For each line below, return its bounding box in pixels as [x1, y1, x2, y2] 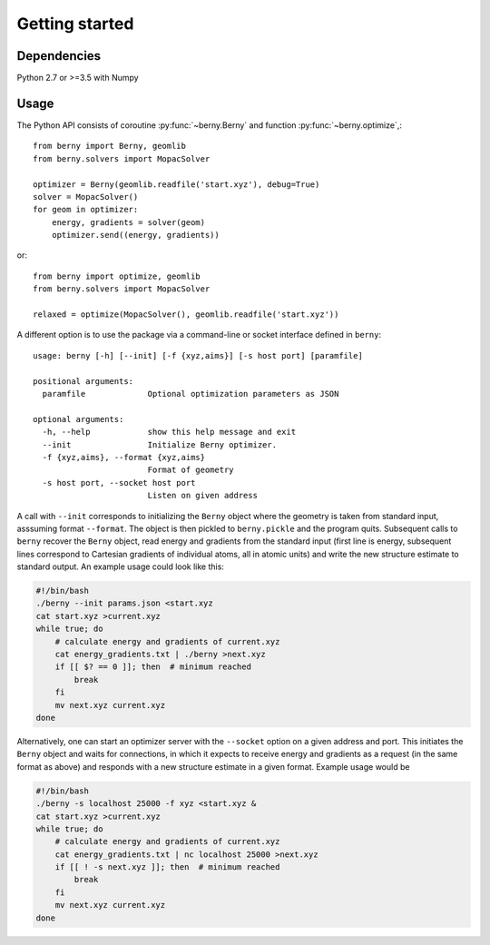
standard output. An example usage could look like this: [16, 561, 224, 572]
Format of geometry [147, 465, 235, 476]
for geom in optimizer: [33, 204, 139, 215]
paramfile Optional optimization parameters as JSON [42, 389, 339, 399]
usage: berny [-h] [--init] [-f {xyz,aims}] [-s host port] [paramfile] [33, 350, 363, 360]
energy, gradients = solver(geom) [51, 217, 206, 227]
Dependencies [16, 48, 102, 64]
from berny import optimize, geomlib [33, 271, 201, 281]
